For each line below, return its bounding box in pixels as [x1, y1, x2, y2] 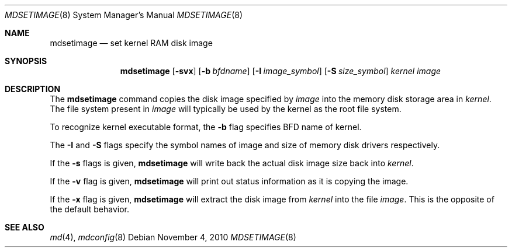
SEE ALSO [5, 222, 44, 232]
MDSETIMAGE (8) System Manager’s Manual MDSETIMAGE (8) [5, 10, 243, 20]
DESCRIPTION [5, 84, 61, 94]
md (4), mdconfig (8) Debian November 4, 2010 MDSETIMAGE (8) [50, 232, 296, 242]
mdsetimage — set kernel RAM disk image [50, 38, 213, 48]
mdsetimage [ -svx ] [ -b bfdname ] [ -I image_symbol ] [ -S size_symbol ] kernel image [120, 66, 441, 76]
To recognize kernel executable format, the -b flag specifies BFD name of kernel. [50, 122, 362, 132]
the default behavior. [50, 204, 130, 214]
